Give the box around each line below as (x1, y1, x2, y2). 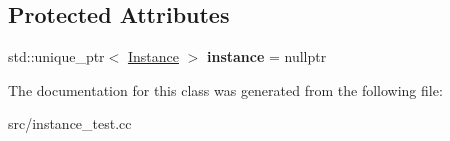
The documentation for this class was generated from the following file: (8, 79, 443, 100)
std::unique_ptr (8, 46, 105, 67)
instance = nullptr (206, 46, 327, 67)
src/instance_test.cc (8, 113, 132, 134)
